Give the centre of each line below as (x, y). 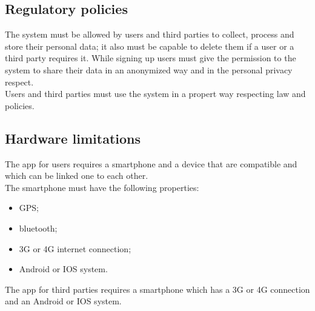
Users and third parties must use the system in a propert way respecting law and (155, 94)
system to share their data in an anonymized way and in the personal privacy (149, 69)
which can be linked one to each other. (77, 176)
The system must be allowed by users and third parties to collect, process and (150, 34)
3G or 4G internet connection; (75, 248)
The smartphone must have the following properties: (102, 187)
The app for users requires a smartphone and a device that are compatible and (151, 163)
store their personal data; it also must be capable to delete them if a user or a (150, 46)
